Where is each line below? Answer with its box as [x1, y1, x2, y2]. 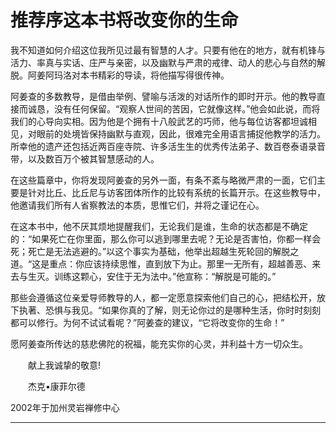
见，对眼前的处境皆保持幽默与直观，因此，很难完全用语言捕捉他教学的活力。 [10, 127, 326, 140]
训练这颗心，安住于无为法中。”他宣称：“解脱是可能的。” [53, 270, 277, 282]
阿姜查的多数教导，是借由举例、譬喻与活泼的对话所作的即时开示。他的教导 [10, 90, 317, 102]
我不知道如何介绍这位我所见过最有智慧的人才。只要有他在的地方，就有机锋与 [10, 44, 326, 56]
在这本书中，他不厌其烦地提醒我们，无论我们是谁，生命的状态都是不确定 [10, 220, 308, 232]
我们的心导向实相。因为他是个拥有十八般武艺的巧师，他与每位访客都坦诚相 [10, 115, 317, 127]
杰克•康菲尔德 [27, 380, 86, 392]
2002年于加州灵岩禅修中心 [10, 401, 120, 413]
